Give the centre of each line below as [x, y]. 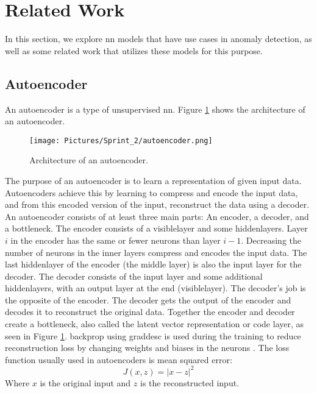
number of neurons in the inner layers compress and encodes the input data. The [156, 252]
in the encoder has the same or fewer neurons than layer [116, 240]
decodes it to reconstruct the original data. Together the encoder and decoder [150, 312]
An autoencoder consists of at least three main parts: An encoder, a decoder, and [157, 216]
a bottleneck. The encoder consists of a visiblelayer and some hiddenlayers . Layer [156, 228]
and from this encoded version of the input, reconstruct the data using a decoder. [157, 204]
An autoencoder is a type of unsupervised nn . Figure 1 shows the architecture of [155, 109]
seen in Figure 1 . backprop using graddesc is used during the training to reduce [153, 335]
